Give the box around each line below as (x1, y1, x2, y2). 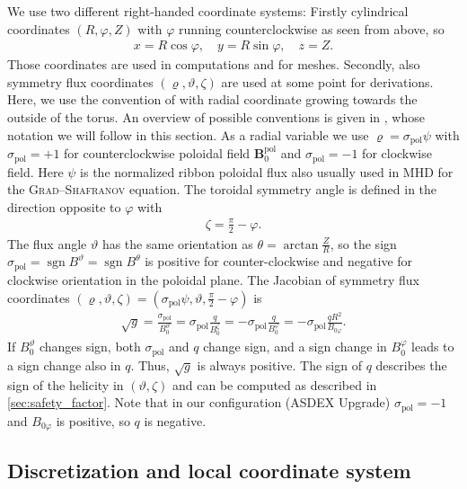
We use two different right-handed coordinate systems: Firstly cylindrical (7, 2, 409, 20)
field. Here (7, 162, 64, 181)
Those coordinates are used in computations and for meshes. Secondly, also (7, 55, 420, 74)
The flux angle (7, 234, 87, 253)
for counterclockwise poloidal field (64, 144, 251, 163)
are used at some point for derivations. (221, 72, 434, 91)
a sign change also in (7, 355, 121, 374)
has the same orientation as (101, 234, 253, 253)
